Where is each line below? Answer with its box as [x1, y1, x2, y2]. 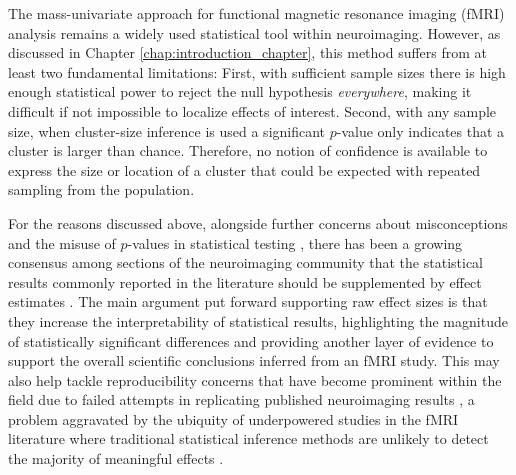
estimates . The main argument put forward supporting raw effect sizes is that [8, 291, 488, 312]
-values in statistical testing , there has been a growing [127, 232, 463, 253]
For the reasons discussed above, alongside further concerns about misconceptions [8, 212, 508, 233]
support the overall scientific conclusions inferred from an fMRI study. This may [8, 350, 500, 371]
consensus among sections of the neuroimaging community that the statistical [8, 252, 483, 273]
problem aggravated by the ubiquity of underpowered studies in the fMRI [8, 408, 459, 429]
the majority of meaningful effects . [8, 448, 224, 469]
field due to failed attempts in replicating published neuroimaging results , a [8, 389, 475, 410]
